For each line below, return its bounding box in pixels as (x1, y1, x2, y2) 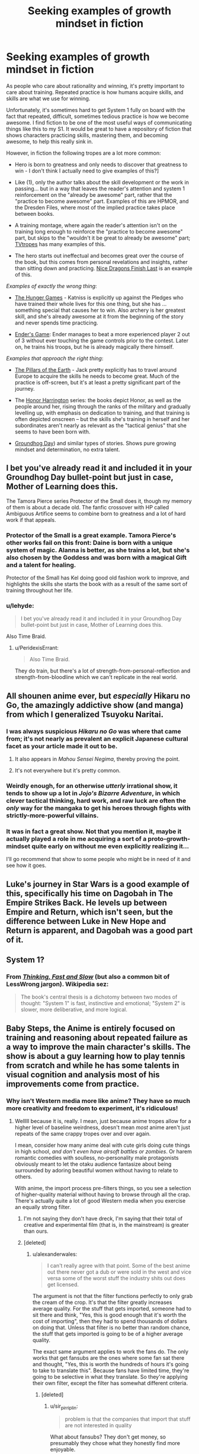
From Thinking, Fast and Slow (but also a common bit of (6, 972, 170, 981)
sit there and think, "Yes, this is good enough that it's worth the (32, 1312, 187, 1319)
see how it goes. (6, 862, 46, 869)
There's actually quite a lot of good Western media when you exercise (14, 1197, 186, 1204)
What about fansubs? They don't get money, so (50, 1433, 166, 1440)
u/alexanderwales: (32, 1251, 78, 1258)
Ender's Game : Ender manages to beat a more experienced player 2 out (14, 330, 190, 337)
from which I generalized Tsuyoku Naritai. (6, 709, 164, 719)
